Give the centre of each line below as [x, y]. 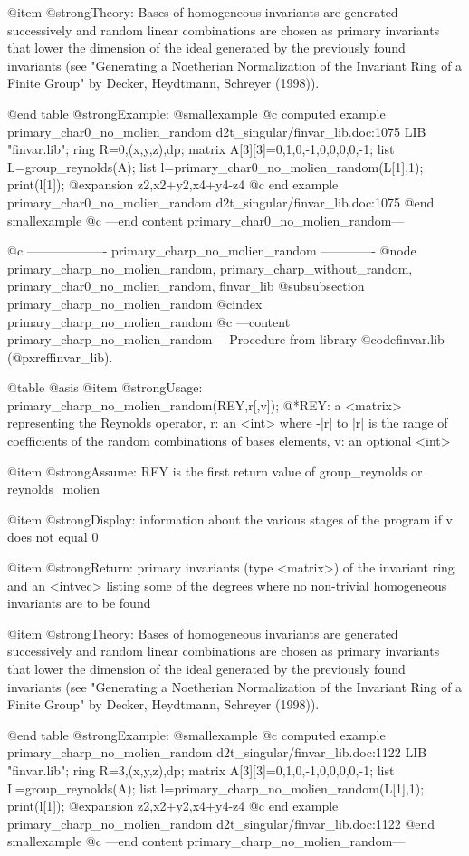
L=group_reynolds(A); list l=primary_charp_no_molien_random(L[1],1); [216, 788]
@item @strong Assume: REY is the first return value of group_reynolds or [215, 471]
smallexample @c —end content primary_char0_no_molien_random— [206, 220]
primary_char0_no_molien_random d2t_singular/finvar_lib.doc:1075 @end [221, 202]
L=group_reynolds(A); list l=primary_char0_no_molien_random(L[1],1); [215, 166]
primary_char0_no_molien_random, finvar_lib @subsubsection [186, 286]
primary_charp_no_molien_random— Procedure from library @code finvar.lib [226, 339]
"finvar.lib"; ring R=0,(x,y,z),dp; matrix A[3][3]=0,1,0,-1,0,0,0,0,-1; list [201, 149]
